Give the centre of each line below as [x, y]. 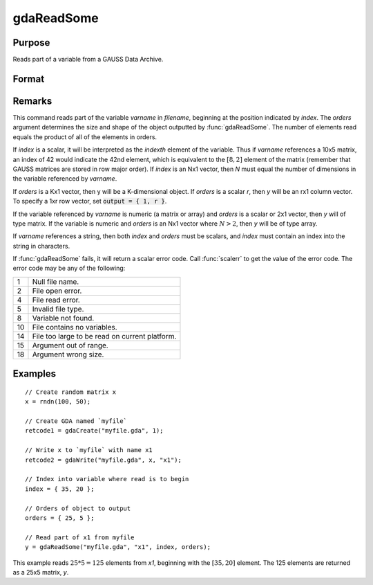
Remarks [32, 101]
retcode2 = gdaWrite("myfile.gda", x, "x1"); [104, 460]
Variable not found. [63, 318]
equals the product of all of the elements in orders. [85, 137]
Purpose [31, 43]
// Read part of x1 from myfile [80, 537]
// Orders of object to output [78, 508]
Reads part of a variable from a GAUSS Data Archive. [88, 60]
